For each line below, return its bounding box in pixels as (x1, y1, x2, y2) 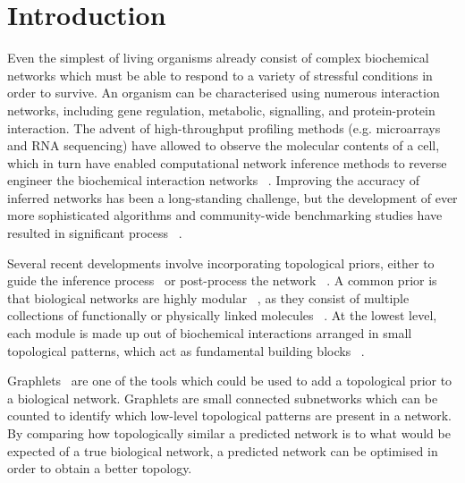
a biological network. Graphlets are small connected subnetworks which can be (7, 388, 438, 407)
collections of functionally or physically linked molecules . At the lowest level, (7, 306, 437, 325)
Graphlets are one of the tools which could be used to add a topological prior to (7, 371, 452, 390)
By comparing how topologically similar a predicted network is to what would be (7, 424, 451, 442)
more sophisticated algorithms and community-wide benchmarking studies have (7, 206, 443, 225)
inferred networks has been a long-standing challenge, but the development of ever (7, 188, 458, 207)
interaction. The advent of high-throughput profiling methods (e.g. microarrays (7, 118, 441, 137)
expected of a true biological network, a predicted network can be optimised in (7, 441, 438, 460)
